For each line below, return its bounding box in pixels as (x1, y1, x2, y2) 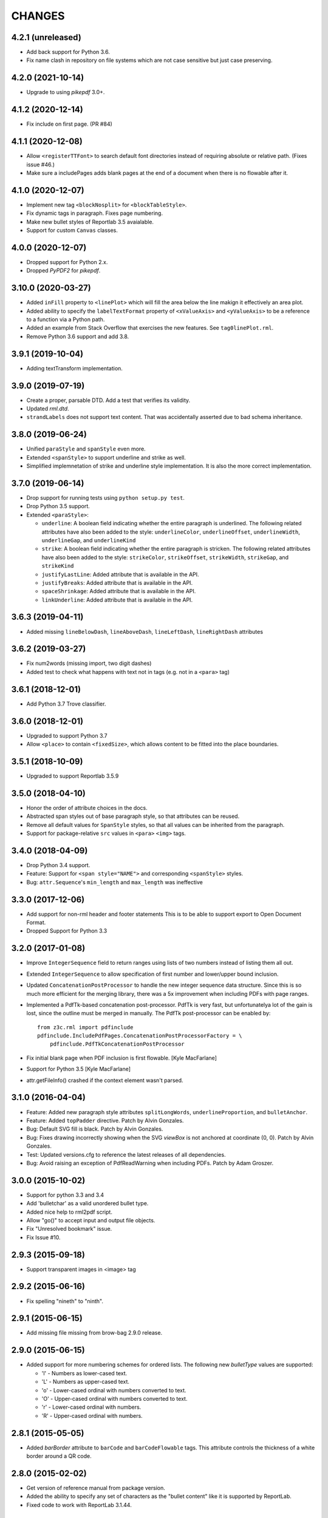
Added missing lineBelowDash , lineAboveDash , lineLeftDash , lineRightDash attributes (26, 628, 264, 635)
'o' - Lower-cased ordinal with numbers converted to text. (41, 1386, 186, 1394)
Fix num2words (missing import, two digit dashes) (26, 659, 152, 667)
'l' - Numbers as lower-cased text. (41, 1369, 128, 1377)
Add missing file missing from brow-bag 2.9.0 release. (26, 1329, 163, 1336)
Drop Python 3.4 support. (26, 861, 91, 868)
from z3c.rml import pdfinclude (37, 1024, 134, 1030)
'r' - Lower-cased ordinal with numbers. (41, 1403, 142, 1411)
